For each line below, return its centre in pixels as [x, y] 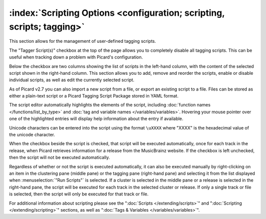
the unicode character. [32, 135]
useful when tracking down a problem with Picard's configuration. [76, 57]
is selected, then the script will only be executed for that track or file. [79, 194]
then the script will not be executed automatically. [60, 157]
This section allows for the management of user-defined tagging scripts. [83, 41]
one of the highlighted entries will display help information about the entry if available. [96, 119]
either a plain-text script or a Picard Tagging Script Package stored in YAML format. [94, 96]
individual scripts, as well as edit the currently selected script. [72, 80]
